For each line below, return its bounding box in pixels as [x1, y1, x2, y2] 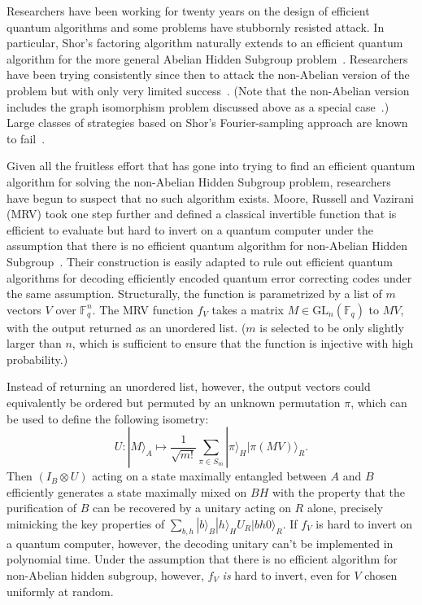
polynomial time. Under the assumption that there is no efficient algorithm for [7, 550, 398, 568]
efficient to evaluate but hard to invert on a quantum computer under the [7, 221, 373, 238]
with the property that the [272, 483, 405, 500]
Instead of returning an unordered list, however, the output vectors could [7, 378, 371, 395]
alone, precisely [307, 499, 383, 516]
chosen [364, 567, 398, 584]
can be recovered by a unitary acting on [92, 499, 291, 516]
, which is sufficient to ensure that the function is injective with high [72, 335, 414, 352]
